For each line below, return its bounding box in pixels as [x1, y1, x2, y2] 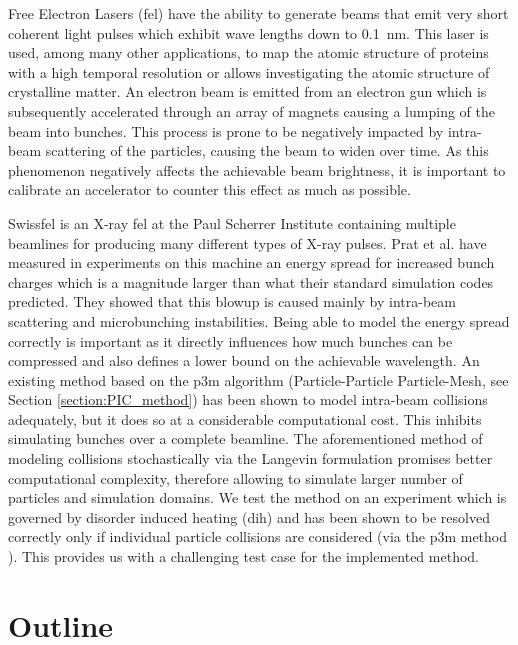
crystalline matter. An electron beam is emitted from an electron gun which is [8, 81, 487, 102]
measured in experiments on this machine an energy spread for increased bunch [8, 252, 495, 273]
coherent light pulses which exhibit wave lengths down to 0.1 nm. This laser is [8, 22, 489, 43]
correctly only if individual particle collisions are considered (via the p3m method [8, 526, 508, 547]
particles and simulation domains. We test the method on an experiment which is [8, 487, 507, 508]
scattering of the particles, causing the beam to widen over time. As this [45, 140, 489, 161]
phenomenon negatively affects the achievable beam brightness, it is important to [8, 159, 506, 180]
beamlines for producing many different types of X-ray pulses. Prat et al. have [8, 232, 487, 253]
